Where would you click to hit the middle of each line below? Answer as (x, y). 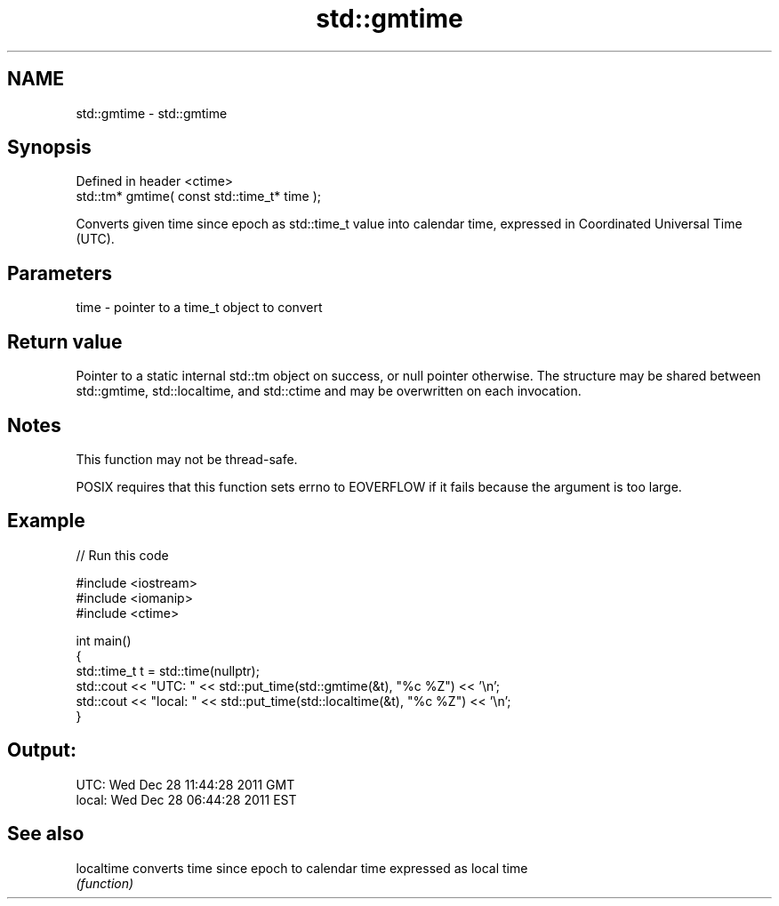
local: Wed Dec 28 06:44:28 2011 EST (186, 799)
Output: (42, 750)
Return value (65, 341)
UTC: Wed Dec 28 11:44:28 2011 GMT (185, 784)
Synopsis (49, 148)
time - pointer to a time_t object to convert (199, 308)
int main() (104, 640)
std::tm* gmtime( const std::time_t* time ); (198, 196)
